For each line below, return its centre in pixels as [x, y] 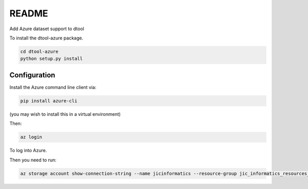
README [29, 13]
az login [31, 137]
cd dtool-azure [39, 51]
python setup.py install [52, 59]
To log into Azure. [28, 151]
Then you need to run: [33, 160]
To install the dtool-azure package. [46, 38]
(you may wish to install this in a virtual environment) [65, 114]
